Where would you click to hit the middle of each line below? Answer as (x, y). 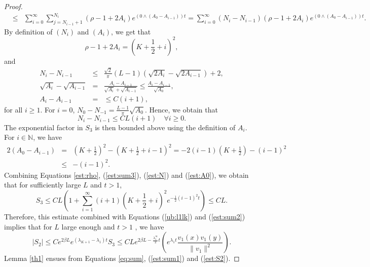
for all (13, 109)
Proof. (13, 6)
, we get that (131, 31)
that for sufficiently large (43, 185)
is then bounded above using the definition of (165, 127)
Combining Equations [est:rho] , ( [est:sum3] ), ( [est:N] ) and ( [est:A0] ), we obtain (126, 175)
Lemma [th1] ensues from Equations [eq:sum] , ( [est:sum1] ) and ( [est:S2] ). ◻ (122, 258)
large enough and (88, 226)
